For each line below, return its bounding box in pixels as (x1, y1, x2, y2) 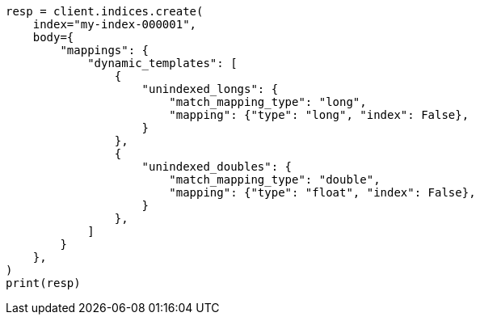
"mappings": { (60, 44, 149, 57)
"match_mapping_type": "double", (169, 173, 381, 186)
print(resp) (6, 277, 81, 289)
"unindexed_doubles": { (141, 160, 293, 173)
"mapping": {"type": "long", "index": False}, (169, 108, 469, 121)
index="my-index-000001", (32, 18, 197, 31)
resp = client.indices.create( (6, 5, 204, 18)
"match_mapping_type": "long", (169, 95, 367, 108)
